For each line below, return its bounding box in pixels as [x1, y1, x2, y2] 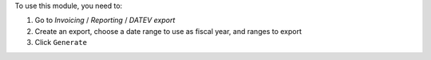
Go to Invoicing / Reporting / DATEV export [34, 16, 176, 25]
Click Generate [34, 38, 88, 47]
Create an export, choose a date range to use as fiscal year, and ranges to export [34, 26, 302, 36]
